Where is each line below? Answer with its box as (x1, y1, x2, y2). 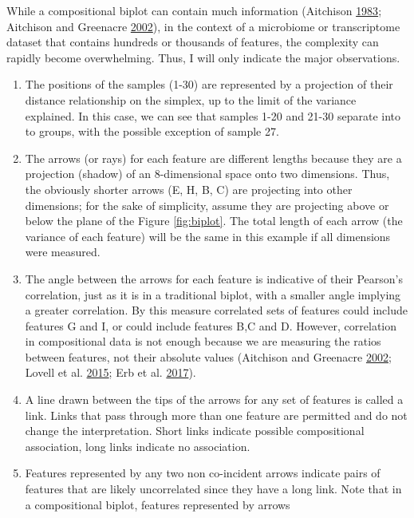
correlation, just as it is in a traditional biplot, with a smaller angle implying (25, 286, 401, 302)
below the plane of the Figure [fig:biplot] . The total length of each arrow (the (25, 212, 403, 229)
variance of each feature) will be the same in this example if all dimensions (25, 227, 391, 244)
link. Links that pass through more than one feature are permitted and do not (25, 406, 408, 423)
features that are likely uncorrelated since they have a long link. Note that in (25, 480, 402, 497)
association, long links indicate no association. (25, 437, 250, 454)
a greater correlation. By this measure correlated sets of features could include (25, 302, 408, 318)
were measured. (25, 243, 101, 260)
